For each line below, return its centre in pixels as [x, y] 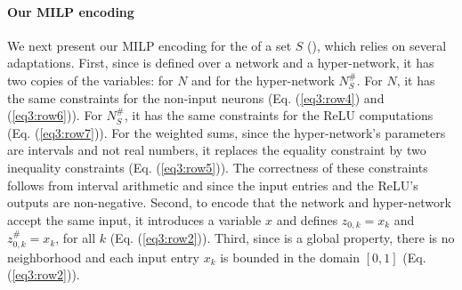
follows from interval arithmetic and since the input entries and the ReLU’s [213, 185]
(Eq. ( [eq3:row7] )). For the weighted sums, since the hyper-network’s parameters [227, 132]
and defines [307, 219]
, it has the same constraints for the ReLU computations [279, 115]
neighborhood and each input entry [103, 257]
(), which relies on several [377, 45]
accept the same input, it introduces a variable [134, 219]
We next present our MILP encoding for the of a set [150, 45]
